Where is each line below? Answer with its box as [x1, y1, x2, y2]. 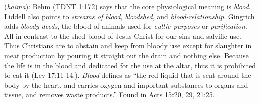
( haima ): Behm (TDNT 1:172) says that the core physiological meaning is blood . [4, 1, 251, 11]
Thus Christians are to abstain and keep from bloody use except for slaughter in [4, 40, 252, 51]
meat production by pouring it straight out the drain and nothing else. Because [4, 50, 249, 60]
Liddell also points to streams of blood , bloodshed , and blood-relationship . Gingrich [4, 11, 255, 21]
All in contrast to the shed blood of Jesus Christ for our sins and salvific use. [4, 30, 241, 41]
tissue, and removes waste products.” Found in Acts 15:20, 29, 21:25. [4, 89, 215, 100]
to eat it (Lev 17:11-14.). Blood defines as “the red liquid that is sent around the [4, 70, 251, 80]
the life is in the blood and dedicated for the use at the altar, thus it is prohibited [4, 60, 256, 70]
